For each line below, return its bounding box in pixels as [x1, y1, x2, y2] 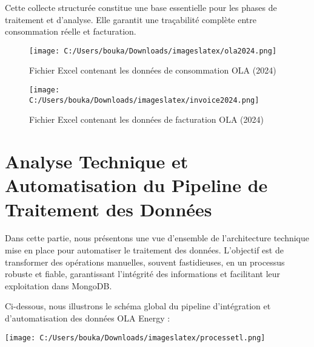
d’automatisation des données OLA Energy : [5, 312, 170, 324]
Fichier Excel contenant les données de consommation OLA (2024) [29, 64, 276, 77]
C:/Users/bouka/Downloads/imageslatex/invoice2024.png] [29, 95, 259, 105]
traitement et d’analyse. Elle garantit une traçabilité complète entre [5, 13, 256, 26]
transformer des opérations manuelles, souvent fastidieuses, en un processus [5, 255, 285, 268]
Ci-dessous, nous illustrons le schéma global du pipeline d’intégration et [5, 300, 271, 312]
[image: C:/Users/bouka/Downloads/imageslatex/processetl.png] [5, 333, 266, 342]
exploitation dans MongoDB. [5, 279, 112, 292]
